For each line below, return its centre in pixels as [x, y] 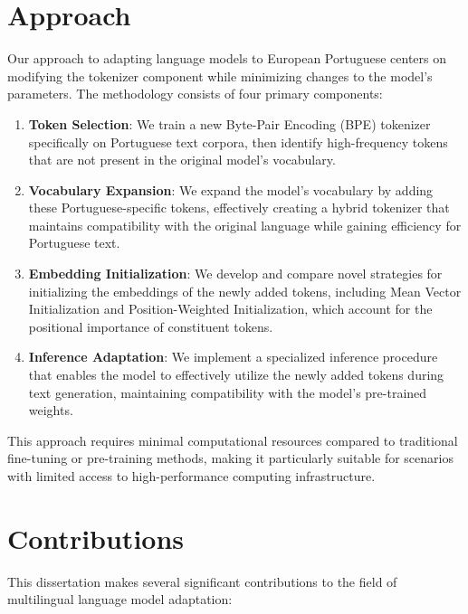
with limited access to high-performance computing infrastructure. [191, 476]
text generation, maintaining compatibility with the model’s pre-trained [228, 392]
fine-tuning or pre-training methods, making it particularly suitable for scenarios [230, 458]
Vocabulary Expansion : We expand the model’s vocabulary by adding [231, 189]
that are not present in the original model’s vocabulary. [182, 160]
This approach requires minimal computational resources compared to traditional [233, 440]
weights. [51, 410]
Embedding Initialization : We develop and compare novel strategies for [235, 274]
